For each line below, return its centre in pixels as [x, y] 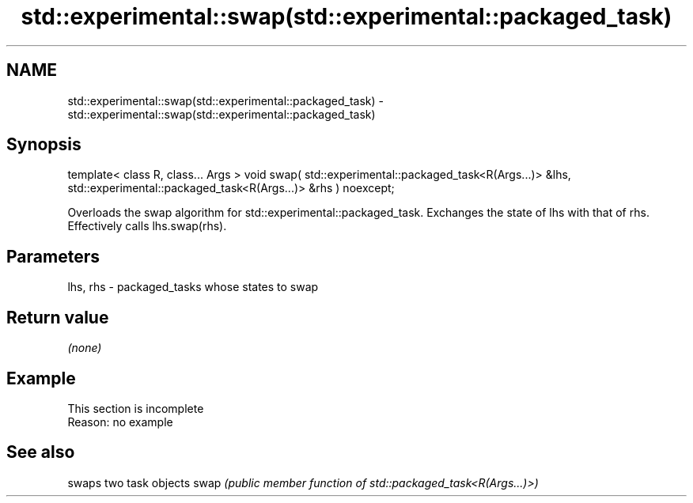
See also [41, 452]
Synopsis [44, 145]
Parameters [53, 256]
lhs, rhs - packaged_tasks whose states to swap [193, 287]
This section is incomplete [136, 408]
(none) [85, 348]
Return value [58, 317]
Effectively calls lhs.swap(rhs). [147, 226]
